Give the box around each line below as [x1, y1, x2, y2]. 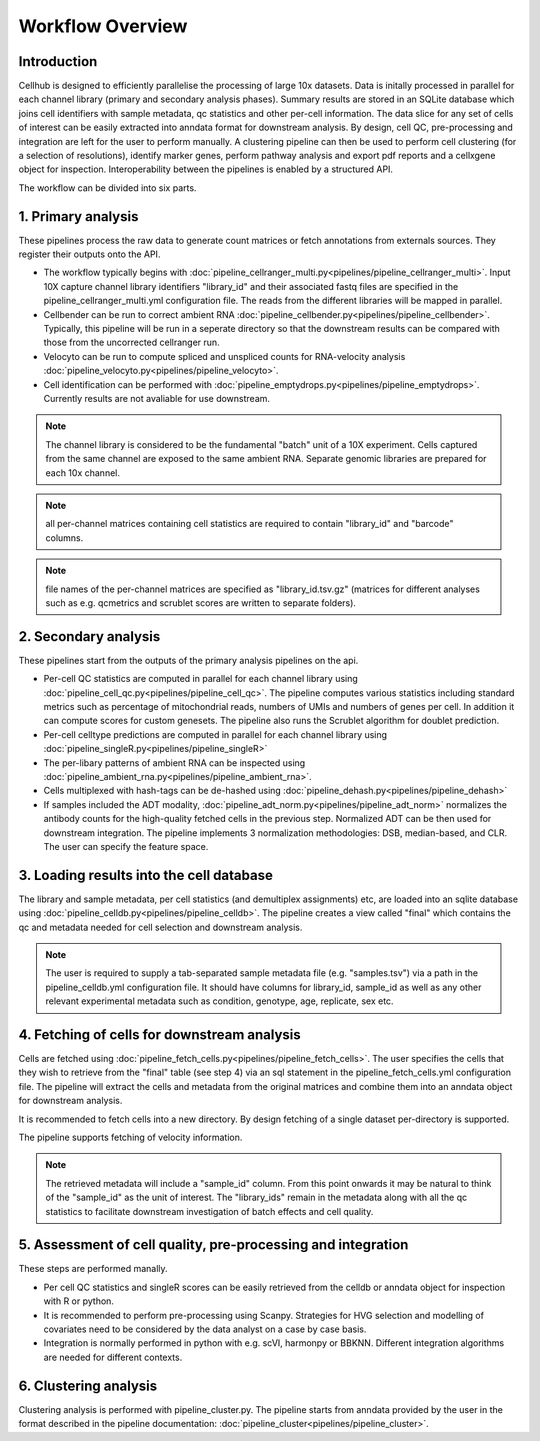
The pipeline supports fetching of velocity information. [18, 1131, 243, 1143]
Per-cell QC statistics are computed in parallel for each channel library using [43, 673, 359, 685]
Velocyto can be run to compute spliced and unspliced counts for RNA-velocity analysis [43, 350, 406, 362]
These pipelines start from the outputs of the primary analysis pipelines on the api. [18, 654, 359, 666]
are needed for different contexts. [43, 1351, 183, 1363]
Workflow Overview [18, 15, 188, 37]
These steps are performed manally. [18, 1263, 169, 1275]
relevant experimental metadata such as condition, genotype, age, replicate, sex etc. [45, 995, 394, 1007]
